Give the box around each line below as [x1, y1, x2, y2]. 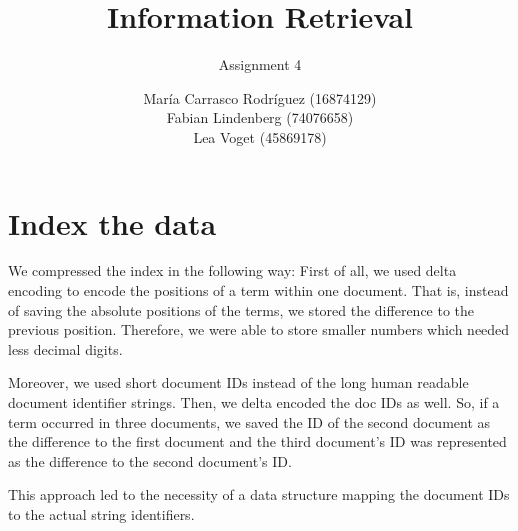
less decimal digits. [8, 338, 123, 359]
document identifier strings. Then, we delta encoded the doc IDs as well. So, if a [8, 392, 500, 412]
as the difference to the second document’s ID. [8, 450, 292, 471]
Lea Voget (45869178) [193, 126, 327, 147]
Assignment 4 [218, 54, 302, 75]
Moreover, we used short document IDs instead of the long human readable [8, 372, 469, 393]
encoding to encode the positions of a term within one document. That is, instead [8, 280, 509, 301]
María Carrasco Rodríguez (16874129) [143, 87, 377, 108]
